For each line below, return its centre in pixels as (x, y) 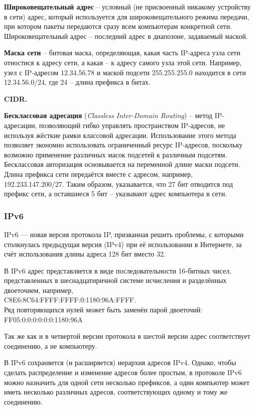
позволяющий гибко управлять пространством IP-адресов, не (132, 125)
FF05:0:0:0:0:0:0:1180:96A (43, 319)
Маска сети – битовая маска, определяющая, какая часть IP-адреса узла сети (122, 53)
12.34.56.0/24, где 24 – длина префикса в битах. (77, 82)
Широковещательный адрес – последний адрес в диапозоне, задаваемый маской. (126, 36)
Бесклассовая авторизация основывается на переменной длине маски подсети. (122, 164)
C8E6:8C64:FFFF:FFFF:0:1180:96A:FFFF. (70, 300)
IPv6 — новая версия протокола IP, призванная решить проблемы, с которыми (124, 234)
